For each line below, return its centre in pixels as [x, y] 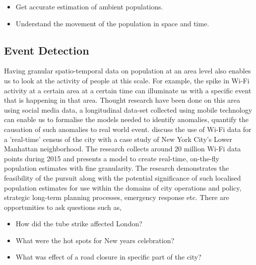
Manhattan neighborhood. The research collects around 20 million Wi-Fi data [123, 149]
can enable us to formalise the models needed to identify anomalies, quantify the [127, 119]
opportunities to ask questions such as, [63, 207]
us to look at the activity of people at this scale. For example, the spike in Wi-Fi [127, 80]
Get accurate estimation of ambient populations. [89, 6]
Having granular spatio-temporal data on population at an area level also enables [128, 71]
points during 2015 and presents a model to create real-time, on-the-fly [112, 158]
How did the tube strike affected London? [79, 224]
